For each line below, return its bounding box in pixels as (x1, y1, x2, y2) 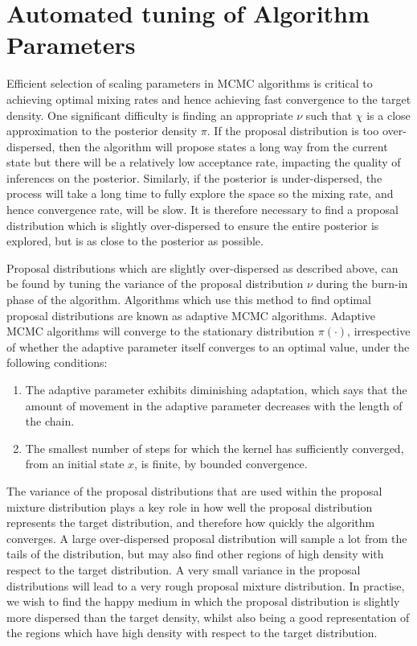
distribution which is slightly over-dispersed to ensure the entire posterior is (6, 216, 379, 233)
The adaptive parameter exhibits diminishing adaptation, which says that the (25, 381, 407, 397)
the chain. (25, 413, 75, 430)
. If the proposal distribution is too (206, 122, 379, 139)
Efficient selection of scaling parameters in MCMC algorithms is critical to (6, 75, 373, 92)
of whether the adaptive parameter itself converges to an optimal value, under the (6, 338, 410, 355)
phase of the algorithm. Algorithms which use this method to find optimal (6, 291, 371, 308)
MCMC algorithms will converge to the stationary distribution (6, 323, 315, 339)
